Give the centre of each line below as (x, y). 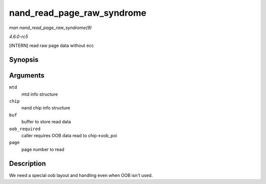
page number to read (43, 149)
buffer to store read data (46, 122)
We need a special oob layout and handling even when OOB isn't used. (81, 175)
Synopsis (24, 60)
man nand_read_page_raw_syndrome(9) (50, 28)
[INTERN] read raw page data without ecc (51, 46)
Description (28, 164)
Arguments (27, 76)
